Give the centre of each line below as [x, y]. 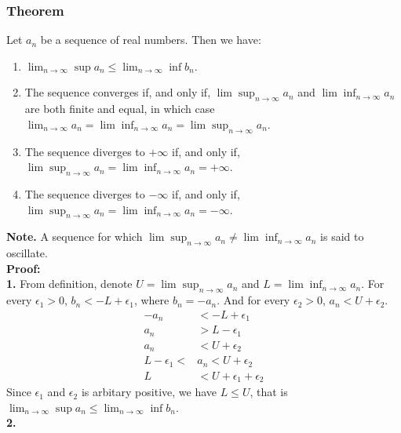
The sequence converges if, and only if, [118, 92]
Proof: [24, 268]
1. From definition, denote [69, 284]
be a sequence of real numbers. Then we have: [151, 40]
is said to [342, 237]
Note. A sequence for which [75, 237]
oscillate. [27, 253]
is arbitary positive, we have [149, 392]
